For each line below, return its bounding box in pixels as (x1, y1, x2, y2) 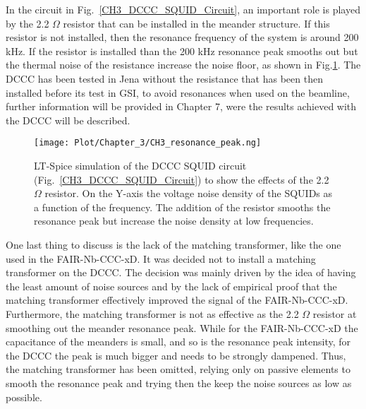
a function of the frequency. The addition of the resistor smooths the (34, 199, 331, 214)
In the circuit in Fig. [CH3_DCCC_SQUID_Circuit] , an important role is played (6, 2, 360, 16)
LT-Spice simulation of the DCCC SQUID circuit (34, 158, 247, 172)
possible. (6, 389, 42, 404)
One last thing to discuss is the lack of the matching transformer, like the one (6, 237, 341, 251)
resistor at (312, 306, 357, 321)
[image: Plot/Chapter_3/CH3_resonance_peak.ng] (34, 138, 262, 148)
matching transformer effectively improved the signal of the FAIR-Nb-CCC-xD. (6, 292, 348, 307)
